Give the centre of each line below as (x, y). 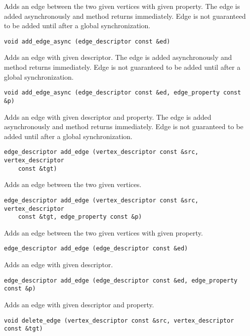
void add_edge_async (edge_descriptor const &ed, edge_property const (123, 93)
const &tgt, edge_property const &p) (80, 217)
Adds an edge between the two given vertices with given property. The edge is (122, 6)
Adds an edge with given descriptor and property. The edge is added (108, 117)
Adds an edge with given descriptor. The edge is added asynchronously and (118, 57)
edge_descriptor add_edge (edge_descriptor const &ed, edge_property (121, 280)
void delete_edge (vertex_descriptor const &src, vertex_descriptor (119, 320)
